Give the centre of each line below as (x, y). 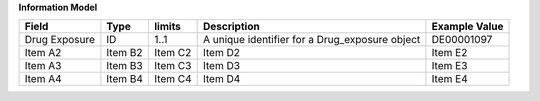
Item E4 (450, 79)
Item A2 (43, 53)
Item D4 (221, 79)
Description (231, 27)
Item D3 (221, 66)
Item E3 (449, 66)
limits (168, 27)
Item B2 (124, 53)
